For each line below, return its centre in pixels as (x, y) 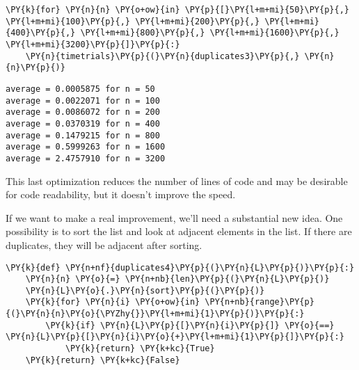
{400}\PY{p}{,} (41, 33)
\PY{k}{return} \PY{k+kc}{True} (140, 349)
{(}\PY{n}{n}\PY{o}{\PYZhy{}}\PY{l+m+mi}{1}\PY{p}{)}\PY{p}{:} (155, 314)
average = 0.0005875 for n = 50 (80, 89)
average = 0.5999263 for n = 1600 (86, 147)
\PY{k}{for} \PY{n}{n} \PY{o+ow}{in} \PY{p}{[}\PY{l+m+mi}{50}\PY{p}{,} (177, 10)
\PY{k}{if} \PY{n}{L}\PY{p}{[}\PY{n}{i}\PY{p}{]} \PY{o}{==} (190, 325)
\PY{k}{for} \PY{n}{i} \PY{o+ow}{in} (113, 302)
